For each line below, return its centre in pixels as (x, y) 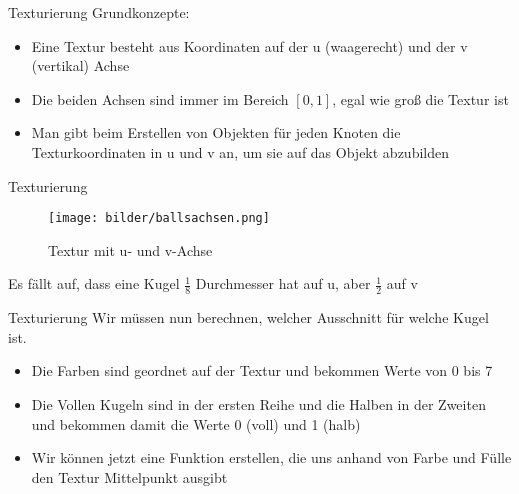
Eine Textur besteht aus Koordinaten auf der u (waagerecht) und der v (249, 45)
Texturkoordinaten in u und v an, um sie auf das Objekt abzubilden (240, 151)
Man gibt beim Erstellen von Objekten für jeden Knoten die (216, 132)
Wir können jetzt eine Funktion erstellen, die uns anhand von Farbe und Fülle (271, 457)
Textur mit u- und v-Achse (130, 249)
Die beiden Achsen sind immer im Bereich (160, 98)
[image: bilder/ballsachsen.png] (159, 218)
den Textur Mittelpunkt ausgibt (129, 476)
